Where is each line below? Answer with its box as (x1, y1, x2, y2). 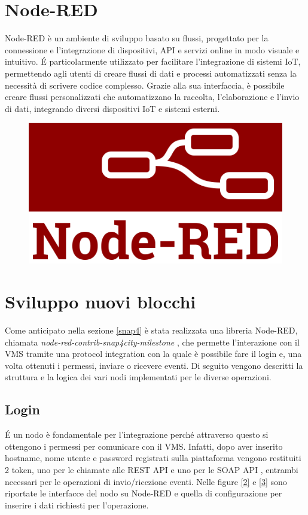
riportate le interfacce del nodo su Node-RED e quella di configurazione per (5, 487, 282, 499)
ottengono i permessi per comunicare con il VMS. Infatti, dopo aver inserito (5, 440, 283, 452)
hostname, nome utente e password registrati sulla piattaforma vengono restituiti (5, 452, 301, 464)
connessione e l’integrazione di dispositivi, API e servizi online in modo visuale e (5, 43, 300, 56)
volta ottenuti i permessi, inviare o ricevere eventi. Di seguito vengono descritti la (5, 359, 303, 371)
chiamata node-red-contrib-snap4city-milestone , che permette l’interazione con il (5, 335, 300, 348)
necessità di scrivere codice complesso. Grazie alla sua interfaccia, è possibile (5, 78, 285, 91)
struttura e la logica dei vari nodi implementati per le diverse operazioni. (5, 371, 272, 383)
